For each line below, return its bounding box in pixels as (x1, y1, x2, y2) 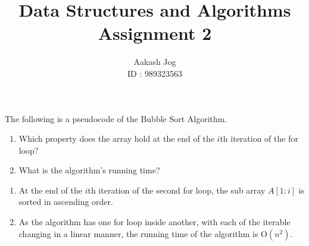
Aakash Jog (133, 55, 176, 68)
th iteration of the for (220, 132, 298, 145)
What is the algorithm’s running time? (18, 164, 160, 176)
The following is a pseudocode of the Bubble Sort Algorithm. (5, 112, 227, 124)
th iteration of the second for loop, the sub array (88, 183, 266, 196)
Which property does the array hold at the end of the (18, 132, 214, 145)
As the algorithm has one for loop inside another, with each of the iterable (18, 216, 291, 228)
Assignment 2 (98, 21, 212, 45)
